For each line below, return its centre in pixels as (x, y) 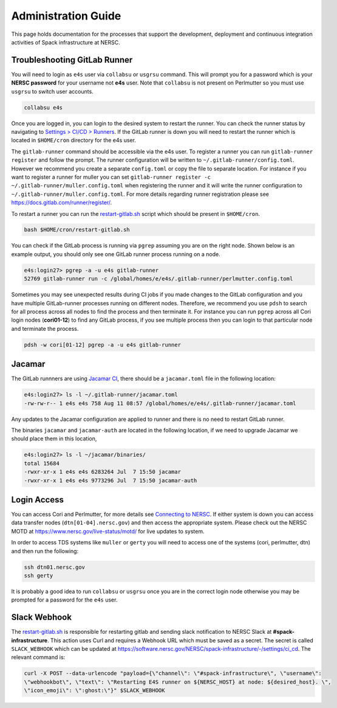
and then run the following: (45, 551)
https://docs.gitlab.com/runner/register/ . (62, 203)
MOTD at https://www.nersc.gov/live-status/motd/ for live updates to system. (108, 531)
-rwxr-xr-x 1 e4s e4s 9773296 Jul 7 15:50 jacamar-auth (111, 480)
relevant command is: (38, 658)
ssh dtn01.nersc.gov (54, 567)
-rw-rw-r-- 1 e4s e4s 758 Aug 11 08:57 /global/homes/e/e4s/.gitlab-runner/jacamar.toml (160, 403)
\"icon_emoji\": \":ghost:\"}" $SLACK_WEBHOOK (94, 691)
